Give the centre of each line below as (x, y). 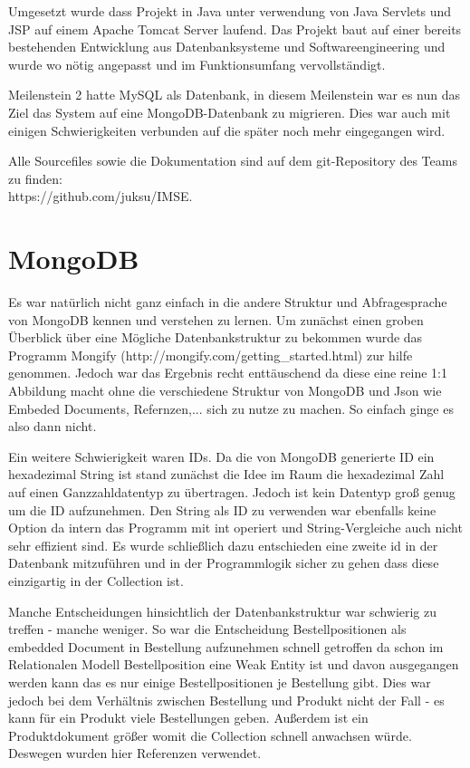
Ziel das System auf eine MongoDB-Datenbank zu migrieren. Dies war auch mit (230, 112)
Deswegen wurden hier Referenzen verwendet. (135, 753)
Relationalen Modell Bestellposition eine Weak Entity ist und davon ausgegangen (234, 664)
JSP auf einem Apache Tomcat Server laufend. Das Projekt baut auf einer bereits (235, 29)
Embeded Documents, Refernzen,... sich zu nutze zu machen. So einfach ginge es (231, 408)
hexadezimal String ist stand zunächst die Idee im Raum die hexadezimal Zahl (226, 474)
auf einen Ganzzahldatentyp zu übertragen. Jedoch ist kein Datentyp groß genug (232, 492)
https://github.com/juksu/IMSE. (101, 196)
